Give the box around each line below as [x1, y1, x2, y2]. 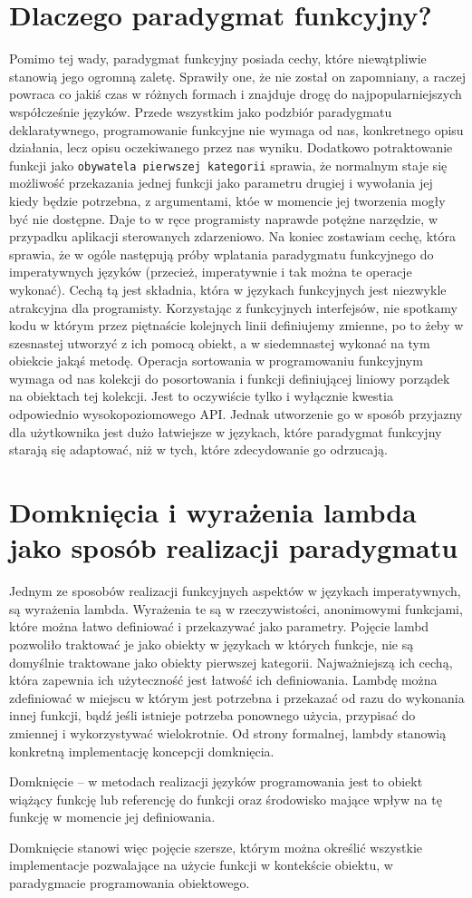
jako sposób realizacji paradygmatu [9, 529, 458, 566]
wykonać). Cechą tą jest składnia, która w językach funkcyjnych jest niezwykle [9, 279, 447, 298]
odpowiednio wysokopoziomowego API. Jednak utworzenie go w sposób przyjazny [9, 405, 463, 424]
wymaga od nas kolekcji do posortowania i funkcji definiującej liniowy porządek [9, 368, 450, 387]
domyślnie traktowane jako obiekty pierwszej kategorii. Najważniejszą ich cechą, [9, 652, 453, 671]
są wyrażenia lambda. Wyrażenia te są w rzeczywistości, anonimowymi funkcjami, [9, 599, 463, 618]
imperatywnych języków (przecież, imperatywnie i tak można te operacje [9, 262, 412, 281]
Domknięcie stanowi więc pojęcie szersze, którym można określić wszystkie [9, 837, 423, 856]
